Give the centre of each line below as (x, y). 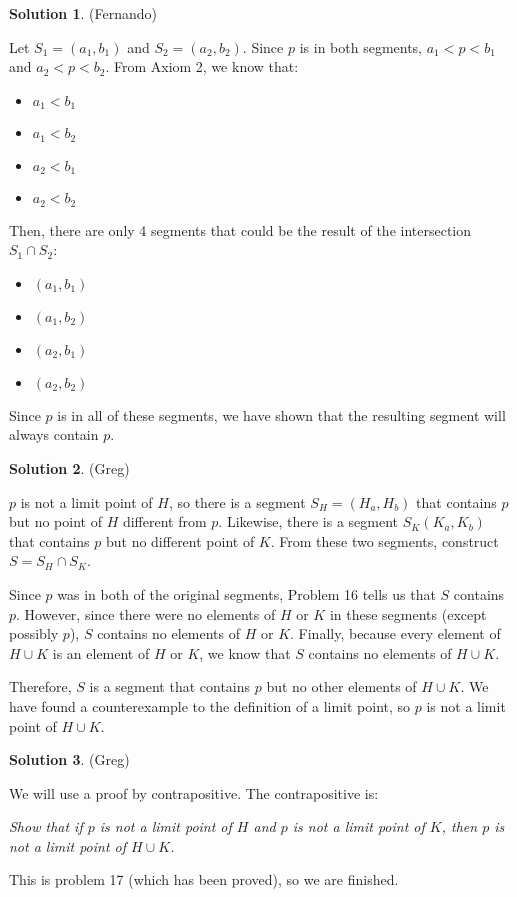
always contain (54, 434)
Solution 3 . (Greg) (69, 759)
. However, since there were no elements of (146, 613)
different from (164, 521)
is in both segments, (361, 46)
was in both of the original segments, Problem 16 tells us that (246, 593)
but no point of (55, 521)
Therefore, (40, 686)
